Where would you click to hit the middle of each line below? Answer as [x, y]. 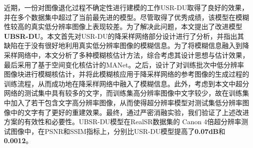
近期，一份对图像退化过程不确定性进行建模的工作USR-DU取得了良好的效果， [126, 7]
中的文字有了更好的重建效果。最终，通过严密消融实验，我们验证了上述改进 [130, 112]
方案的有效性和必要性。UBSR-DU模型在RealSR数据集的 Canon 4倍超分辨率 [123, 122]
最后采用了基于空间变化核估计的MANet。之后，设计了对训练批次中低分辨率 [124, 64]
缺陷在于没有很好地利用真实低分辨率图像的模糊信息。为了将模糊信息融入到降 [126, 45]
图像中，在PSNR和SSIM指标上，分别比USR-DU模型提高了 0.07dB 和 [118, 131]
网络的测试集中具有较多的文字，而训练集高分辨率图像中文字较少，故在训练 [123, 93]
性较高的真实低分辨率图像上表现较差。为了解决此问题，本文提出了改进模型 [123, 26]
